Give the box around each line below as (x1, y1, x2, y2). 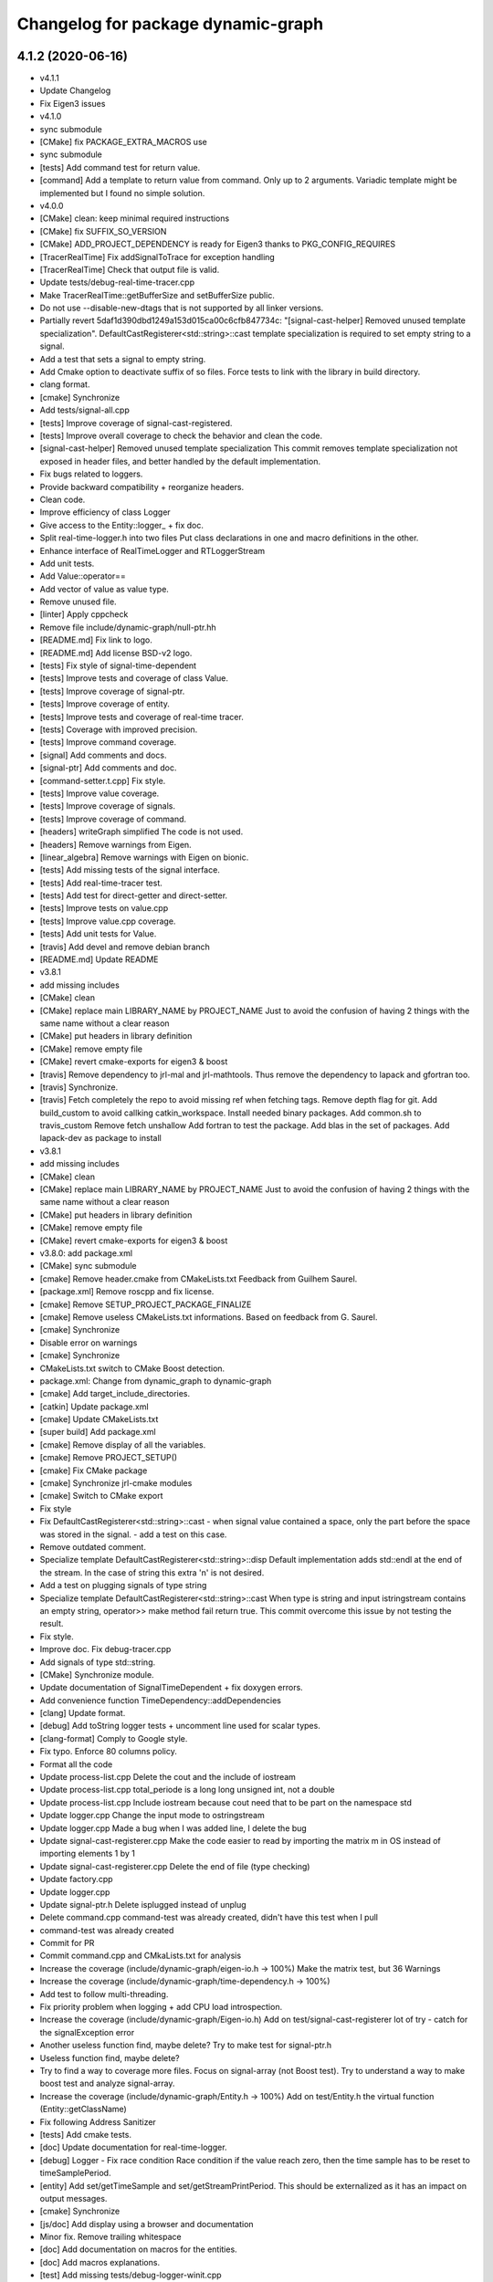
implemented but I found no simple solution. (39, 187, 205, 198)
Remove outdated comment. (39, 1541, 146, 1552)
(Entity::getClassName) (39, 2104, 127, 2115)
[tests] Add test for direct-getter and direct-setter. (39, 890, 228, 901)
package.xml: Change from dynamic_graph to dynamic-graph (39, 1375, 272, 1387)
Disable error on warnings (39, 1337, 138, 1348)
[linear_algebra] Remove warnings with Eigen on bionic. (39, 852, 249, 863)
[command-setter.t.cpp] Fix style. (39, 775, 166, 786)
